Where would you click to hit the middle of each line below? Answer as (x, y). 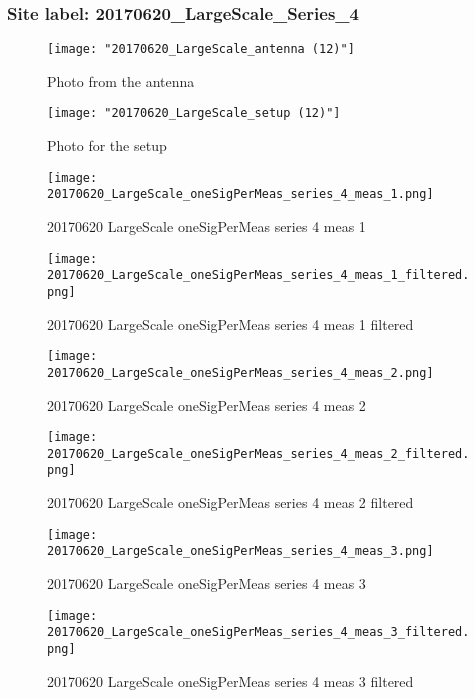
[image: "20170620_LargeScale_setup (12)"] (194, 113)
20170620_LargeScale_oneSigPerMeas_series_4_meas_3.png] (240, 551)
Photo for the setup (107, 145)
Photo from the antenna (121, 80)
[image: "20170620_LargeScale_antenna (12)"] (201, 49)
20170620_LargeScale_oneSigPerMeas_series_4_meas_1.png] (240, 194)
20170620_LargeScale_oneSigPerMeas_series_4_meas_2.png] (240, 372)
